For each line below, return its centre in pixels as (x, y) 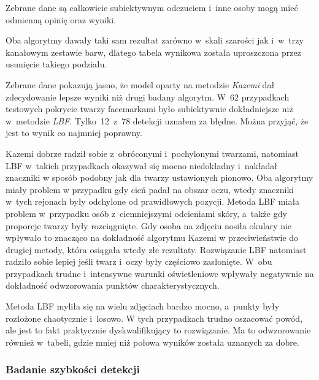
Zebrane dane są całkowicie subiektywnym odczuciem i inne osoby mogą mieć (152, 7)
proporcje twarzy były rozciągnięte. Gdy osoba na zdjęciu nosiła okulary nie (149, 225)
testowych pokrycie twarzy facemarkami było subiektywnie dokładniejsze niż (149, 109)
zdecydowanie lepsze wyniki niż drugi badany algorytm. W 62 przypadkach (148, 97)
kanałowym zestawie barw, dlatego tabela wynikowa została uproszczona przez (153, 52)
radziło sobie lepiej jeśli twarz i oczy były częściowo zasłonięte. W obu (139, 261)
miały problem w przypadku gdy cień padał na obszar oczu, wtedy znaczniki (150, 189)
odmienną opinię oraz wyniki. (61, 19)
